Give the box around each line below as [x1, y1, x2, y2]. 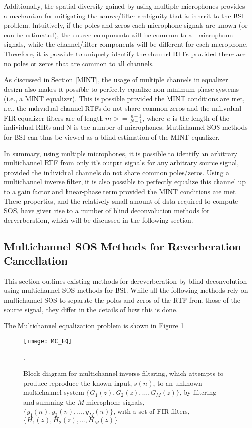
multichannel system [23, 387, 84, 397]
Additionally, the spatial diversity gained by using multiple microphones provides [4, 1, 245, 11]
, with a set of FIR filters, [113, 406, 190, 416]
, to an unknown [153, 377, 202, 388]
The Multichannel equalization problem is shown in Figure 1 [4, 321, 184, 331]
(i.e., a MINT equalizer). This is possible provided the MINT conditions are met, [4, 93, 245, 104]
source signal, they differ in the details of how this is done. [4, 304, 178, 314]
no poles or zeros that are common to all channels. [4, 58, 154, 68]
